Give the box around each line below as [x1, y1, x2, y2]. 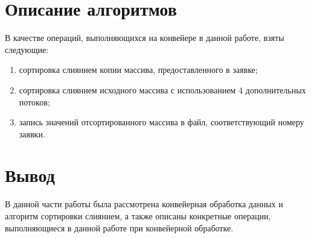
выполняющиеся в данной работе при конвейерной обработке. [5, 221, 234, 234]
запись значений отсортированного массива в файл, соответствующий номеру [19, 116, 304, 128]
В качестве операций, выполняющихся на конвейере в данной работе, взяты [5, 31, 284, 44]
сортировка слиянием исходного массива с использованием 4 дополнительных [19, 83, 306, 96]
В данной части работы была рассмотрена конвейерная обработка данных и [5, 198, 283, 210]
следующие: [5, 43, 49, 55]
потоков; [19, 95, 50, 108]
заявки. [19, 127, 45, 140]
